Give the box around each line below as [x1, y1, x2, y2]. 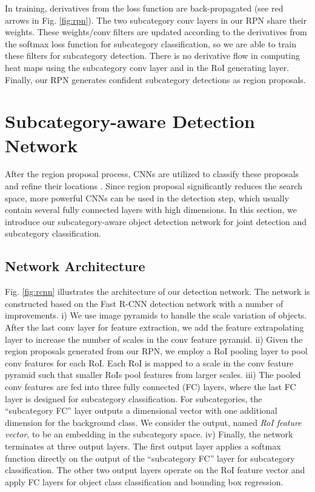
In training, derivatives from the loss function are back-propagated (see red [5, 2, 283, 14]
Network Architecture [5, 257, 145, 275]
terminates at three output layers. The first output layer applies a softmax [5, 439, 281, 452]
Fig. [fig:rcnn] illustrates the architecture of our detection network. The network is [5, 285, 310, 298]
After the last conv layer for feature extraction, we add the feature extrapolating [5, 321, 304, 334]
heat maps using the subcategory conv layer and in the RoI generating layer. [5, 61, 290, 73]
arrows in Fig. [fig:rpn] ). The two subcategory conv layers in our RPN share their [5, 13, 307, 26]
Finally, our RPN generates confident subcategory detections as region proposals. [5, 73, 306, 86]
